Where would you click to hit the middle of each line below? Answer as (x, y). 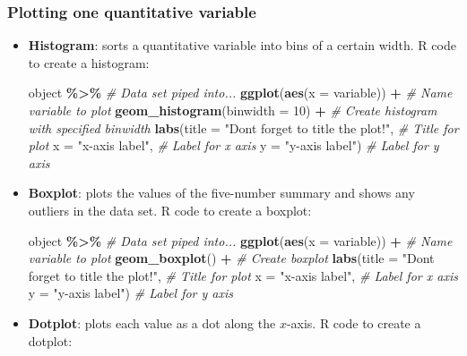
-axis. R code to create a (354, 322)
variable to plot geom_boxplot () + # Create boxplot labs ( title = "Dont (231, 258)
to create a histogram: (89, 62)
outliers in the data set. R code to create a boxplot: (170, 210)
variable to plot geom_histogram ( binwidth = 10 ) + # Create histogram (233, 110)
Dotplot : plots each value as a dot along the (152, 322)
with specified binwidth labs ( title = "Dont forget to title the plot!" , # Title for (243, 127)
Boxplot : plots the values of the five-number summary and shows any (221, 193)
